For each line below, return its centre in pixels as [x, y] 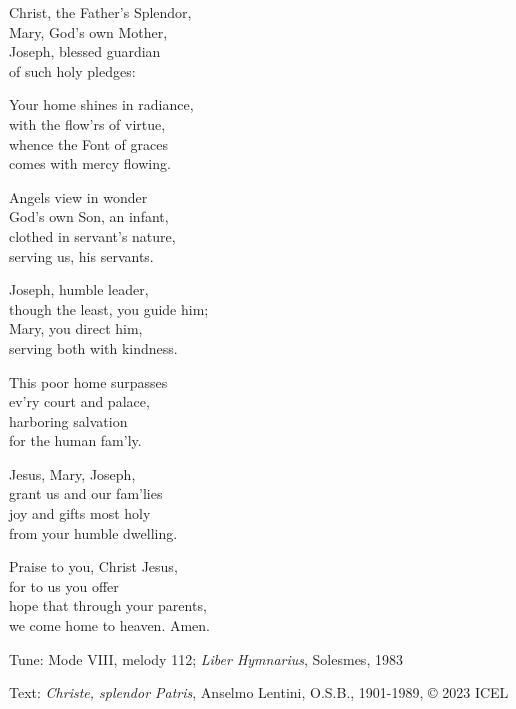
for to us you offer [64, 585]
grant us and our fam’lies [86, 493]
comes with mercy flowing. [90, 163]
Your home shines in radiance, [101, 104]
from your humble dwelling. [93, 532]
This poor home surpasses [88, 381]
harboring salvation [68, 420]
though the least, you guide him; [109, 308]
